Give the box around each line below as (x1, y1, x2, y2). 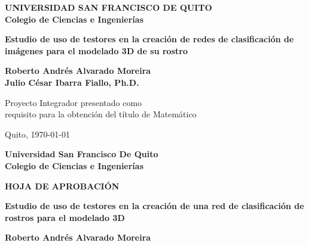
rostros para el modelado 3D (5, 211, 125, 223)
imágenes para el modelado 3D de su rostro (5, 44, 188, 57)
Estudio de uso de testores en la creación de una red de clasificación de (5, 200, 304, 212)
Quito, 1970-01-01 (5, 127, 70, 140)
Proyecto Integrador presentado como (5, 96, 142, 108)
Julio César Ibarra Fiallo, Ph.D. (5, 76, 139, 88)
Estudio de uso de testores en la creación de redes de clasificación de (5, 33, 294, 45)
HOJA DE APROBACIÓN (5, 179, 120, 192)
